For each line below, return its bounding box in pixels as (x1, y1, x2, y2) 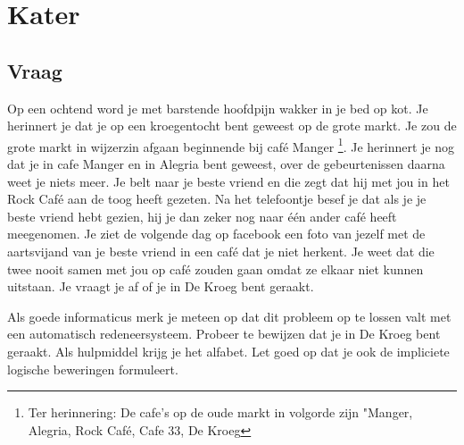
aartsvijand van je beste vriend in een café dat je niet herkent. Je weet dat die (7, 241, 435, 260)
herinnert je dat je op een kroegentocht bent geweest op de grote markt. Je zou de (7, 116, 457, 135)
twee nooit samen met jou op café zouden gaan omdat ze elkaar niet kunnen (7, 259, 424, 278)
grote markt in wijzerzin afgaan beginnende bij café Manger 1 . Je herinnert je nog (7, 134, 454, 155)
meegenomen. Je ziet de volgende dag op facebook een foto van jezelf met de (7, 224, 426, 243)
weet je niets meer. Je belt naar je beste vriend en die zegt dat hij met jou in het (7, 172, 450, 190)
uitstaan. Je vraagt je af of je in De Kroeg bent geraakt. (7, 277, 314, 296)
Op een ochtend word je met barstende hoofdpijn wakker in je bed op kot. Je (7, 98, 428, 117)
